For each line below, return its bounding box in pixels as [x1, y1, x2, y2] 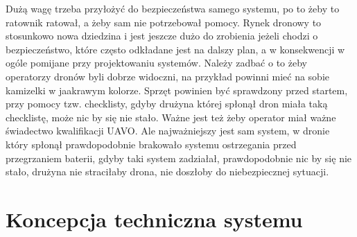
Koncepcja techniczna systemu [6, 204, 303, 233]
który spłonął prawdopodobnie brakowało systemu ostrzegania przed [6, 137, 297, 151]
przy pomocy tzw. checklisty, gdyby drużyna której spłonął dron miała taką [6, 96, 328, 111]
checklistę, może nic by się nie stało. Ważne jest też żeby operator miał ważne [6, 109, 336, 124]
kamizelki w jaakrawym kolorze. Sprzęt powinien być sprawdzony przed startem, [6, 82, 348, 97]
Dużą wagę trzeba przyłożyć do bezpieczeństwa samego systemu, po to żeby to [6, 1, 340, 15]
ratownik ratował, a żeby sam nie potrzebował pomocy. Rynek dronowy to [6, 15, 322, 29]
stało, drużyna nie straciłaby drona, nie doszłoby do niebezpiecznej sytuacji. [6, 164, 329, 179]
